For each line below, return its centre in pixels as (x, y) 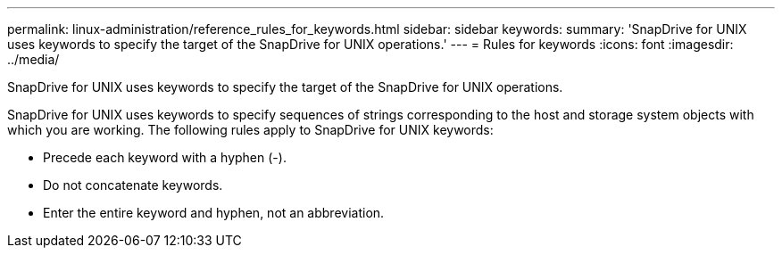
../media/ (33, 59)
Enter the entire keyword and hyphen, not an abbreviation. (214, 213)
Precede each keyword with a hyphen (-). (165, 157)
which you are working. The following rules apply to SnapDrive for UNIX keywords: (250, 130)
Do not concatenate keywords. (133, 185)
